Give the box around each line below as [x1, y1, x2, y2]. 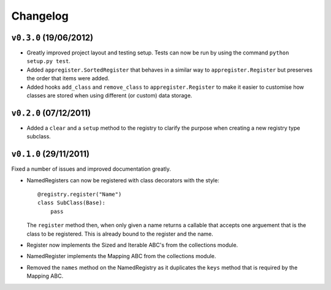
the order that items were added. [26, 75, 110, 82]
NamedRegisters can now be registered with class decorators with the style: [26, 176, 220, 184]
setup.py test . [26, 58, 70, 65]
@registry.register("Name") [37, 191, 122, 198]
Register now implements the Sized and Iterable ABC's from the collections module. [26, 241, 238, 248]
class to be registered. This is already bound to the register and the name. [26, 230, 214, 237]
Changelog [11, 9, 69, 23]
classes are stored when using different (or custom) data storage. [26, 92, 192, 99]
